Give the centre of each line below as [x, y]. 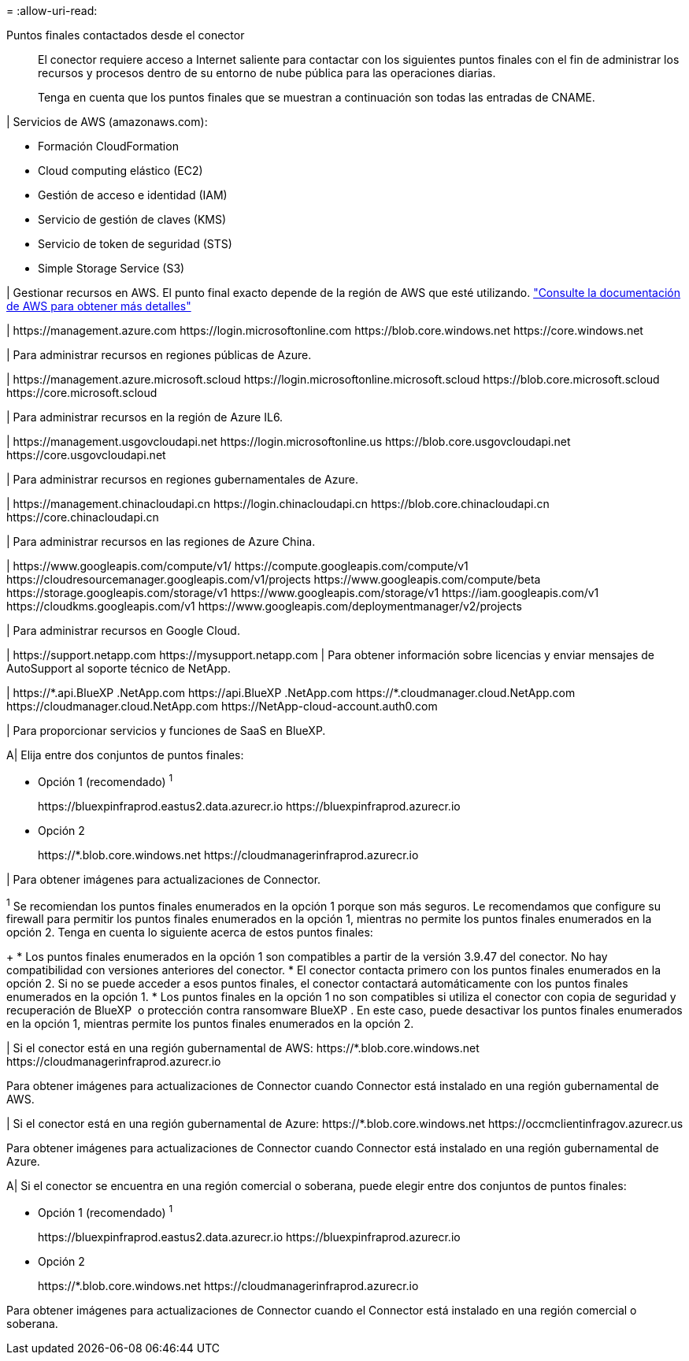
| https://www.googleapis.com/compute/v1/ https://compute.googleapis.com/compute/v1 [237, 566]
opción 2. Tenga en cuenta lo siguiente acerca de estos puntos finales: [190, 933]
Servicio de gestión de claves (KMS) [132, 219]
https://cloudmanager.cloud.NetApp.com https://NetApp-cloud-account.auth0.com [222, 706]
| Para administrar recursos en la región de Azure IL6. [145, 417]
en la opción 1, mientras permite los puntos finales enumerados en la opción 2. [210, 1024]
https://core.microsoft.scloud [82, 393]
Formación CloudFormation [108, 146]
